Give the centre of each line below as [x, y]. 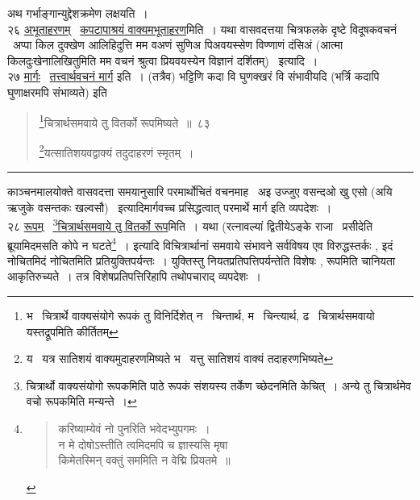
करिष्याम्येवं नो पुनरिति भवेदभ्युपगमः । [134, 428]
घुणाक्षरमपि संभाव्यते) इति [57, 92]
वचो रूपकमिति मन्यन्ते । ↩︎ [81, 401]
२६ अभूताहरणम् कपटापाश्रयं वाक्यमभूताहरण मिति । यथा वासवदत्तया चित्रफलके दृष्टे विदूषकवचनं [202, 29]
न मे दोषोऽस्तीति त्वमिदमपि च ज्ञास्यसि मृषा [143, 444]
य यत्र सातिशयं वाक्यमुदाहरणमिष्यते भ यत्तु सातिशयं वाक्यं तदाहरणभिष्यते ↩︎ [180, 358]
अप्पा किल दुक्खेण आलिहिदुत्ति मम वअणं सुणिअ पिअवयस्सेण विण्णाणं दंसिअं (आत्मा [178, 45]
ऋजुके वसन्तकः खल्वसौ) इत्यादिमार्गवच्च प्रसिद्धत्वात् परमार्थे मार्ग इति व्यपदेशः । [170, 207]
